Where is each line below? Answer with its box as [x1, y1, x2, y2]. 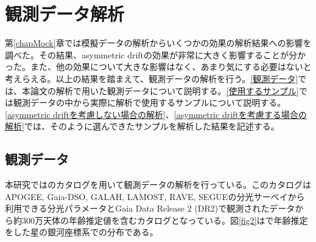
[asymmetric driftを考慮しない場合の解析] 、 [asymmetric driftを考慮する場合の [5, 108, 307, 120]
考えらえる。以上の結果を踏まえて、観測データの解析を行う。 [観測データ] [5, 72, 298, 85]
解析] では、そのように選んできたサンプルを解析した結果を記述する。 [5, 120, 279, 133]
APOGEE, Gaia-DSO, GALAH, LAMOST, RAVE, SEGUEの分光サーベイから [5, 190, 305, 202]
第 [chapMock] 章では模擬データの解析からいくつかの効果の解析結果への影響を [5, 36, 312, 49]
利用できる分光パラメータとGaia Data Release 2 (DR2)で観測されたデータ [5, 202, 295, 215]
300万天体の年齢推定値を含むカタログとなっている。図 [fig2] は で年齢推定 [21, 213, 308, 226]
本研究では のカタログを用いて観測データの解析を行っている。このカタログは [5, 178, 311, 191]
